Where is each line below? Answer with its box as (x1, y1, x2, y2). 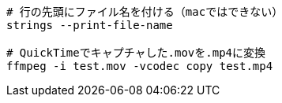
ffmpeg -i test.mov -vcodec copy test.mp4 (6, 60, 273, 72)
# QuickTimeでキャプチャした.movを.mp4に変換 (6, 46, 266, 59)
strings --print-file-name (6, 19, 173, 31)
